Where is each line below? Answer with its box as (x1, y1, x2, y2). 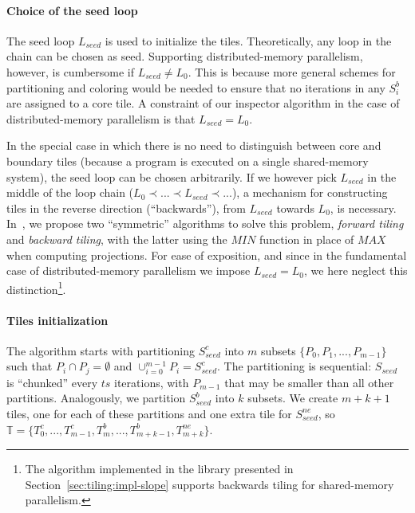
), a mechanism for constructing (231, 184, 388, 201)
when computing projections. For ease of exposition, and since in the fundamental (6, 246, 407, 263)
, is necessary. (330, 199, 397, 216)
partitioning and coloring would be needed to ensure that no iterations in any (6, 79, 385, 96)
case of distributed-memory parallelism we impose (6, 262, 251, 279)
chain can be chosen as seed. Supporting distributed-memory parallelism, (6, 48, 363, 65)
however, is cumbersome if (6, 63, 135, 80)
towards (276, 199, 314, 216)
